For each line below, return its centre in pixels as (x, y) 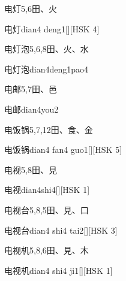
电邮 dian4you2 (31, 109)
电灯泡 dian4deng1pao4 (46, 69)
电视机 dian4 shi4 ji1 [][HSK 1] (58, 270)
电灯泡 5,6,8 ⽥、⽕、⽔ (46, 49)
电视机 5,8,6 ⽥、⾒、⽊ (46, 250)
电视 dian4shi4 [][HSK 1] (47, 190)
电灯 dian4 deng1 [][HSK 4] (52, 28)
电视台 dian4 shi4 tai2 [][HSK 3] (61, 230)
